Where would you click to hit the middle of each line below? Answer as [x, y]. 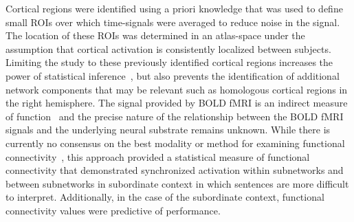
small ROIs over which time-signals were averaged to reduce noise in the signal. [173, 22]
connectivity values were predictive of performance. [113, 210]
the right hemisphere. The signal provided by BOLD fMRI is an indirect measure [177, 103]
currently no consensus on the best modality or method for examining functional [175, 143]
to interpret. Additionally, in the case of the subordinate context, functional [165, 197]
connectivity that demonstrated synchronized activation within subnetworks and [175, 170]
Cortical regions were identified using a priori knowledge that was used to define [174, 8]
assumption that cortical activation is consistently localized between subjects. [168, 48]
